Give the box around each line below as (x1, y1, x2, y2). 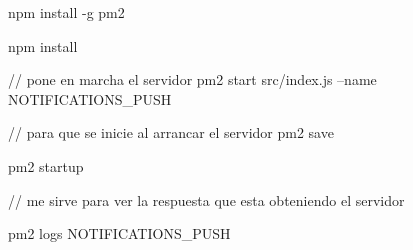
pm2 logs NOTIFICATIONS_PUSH (8, 223, 231, 244)
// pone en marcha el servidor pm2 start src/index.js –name (8, 69, 377, 90)
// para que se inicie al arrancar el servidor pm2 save (8, 122, 334, 143)
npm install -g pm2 (8, 2, 125, 22)
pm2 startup (8, 155, 84, 176)
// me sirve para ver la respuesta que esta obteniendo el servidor (8, 189, 405, 210)
